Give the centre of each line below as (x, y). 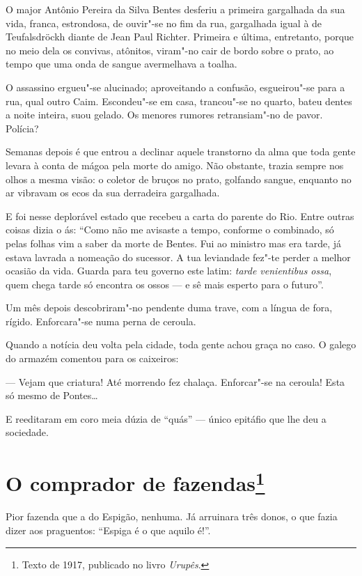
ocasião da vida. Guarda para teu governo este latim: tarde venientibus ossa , (169, 271)
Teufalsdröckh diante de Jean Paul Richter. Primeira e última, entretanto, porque (180, 37)
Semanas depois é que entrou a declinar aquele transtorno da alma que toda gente (181, 151)
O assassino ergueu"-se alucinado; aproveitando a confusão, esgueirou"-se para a (175, 87)
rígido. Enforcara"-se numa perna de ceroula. (101, 321)
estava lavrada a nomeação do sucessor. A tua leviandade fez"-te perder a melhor (178, 257)
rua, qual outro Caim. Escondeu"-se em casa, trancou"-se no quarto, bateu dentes (179, 101)
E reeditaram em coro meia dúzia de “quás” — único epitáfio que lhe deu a (166, 418)
